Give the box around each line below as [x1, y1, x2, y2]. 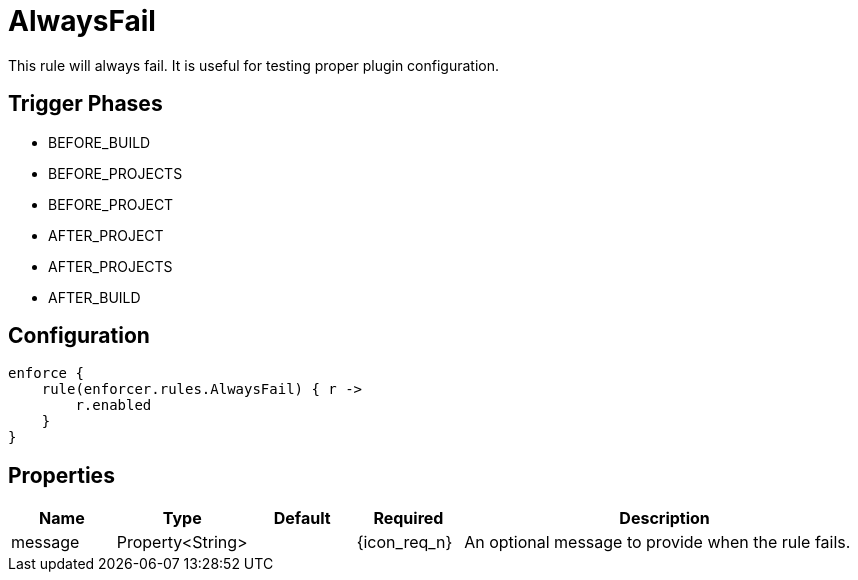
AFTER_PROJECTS [48, 257, 173, 275]
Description [619, 508, 710, 529]
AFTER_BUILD [48, 288, 141, 306]
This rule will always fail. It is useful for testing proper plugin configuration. [8, 56, 500, 74]
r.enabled [75, 397, 152, 414]
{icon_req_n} [356, 532, 453, 553]
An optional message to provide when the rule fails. [464, 532, 851, 553]
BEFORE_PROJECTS [48, 164, 183, 182]
